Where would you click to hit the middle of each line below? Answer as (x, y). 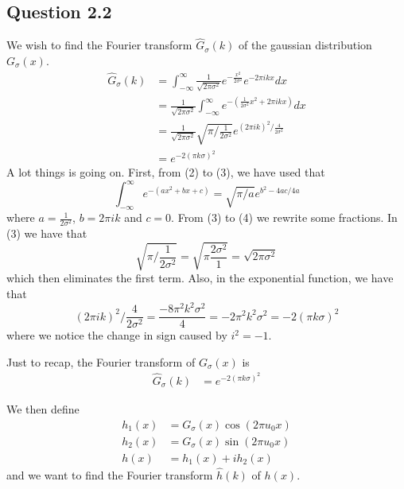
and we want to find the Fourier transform (110, 474)
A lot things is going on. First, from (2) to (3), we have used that (166, 172)
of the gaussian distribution (305, 45)
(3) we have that (47, 233)
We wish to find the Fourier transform (99, 45)
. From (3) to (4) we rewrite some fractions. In (284, 217)
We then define (43, 408)
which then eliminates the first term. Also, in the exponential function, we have (200, 278)
